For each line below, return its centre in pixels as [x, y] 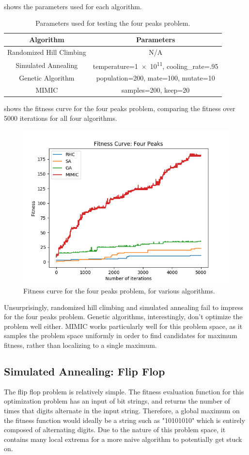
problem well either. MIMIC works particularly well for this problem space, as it [123, 326]
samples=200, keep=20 [156, 90]
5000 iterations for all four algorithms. [61, 118]
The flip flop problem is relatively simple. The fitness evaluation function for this [124, 391]
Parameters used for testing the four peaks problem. [113, 23]
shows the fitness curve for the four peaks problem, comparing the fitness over [120, 108]
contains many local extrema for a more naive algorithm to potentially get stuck [123, 439]
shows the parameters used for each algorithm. [73, 6]
